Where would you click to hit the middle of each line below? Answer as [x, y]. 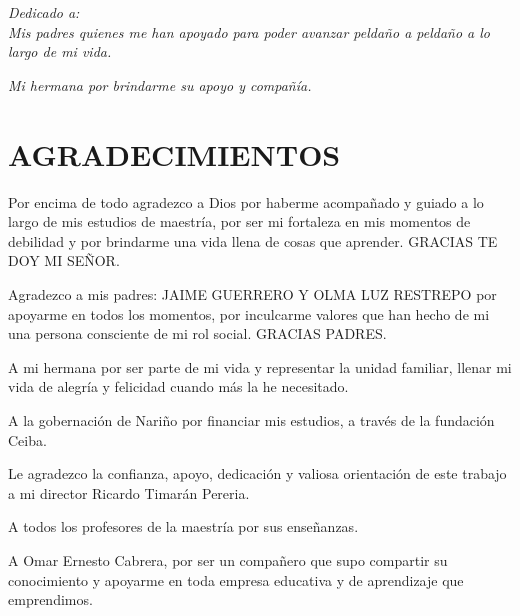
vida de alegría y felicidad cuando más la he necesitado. [178, 386]
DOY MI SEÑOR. [64, 260]
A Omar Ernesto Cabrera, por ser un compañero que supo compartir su [228, 560]
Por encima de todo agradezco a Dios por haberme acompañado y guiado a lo [246, 201]
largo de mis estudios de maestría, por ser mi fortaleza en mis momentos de [239, 221]
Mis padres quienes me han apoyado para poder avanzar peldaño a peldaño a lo [249, 31]
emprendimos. [50, 599]
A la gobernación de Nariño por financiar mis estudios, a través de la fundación [251, 420]
